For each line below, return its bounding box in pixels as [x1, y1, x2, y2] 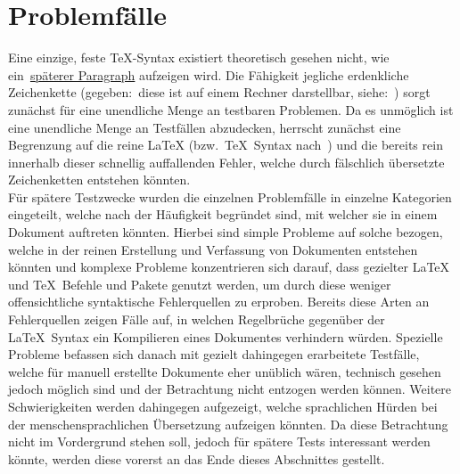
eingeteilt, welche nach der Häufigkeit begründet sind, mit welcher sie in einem [8, 205, 438, 224]
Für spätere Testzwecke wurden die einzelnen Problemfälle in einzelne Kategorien [8, 187, 452, 206]
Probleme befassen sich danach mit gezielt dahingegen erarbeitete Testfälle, [8, 345, 420, 364]
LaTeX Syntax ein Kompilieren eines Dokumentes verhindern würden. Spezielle [8, 327, 443, 346]
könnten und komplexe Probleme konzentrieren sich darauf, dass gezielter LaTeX [8, 257, 450, 276]
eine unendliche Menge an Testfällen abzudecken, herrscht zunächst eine [8, 118, 401, 136]
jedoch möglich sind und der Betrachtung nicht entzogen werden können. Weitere [8, 380, 452, 398]
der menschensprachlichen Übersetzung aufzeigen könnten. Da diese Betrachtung [8, 414, 448, 433]
